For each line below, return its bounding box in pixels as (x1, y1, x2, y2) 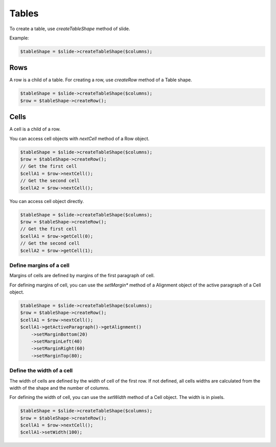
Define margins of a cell (9, 261, 70, 269)
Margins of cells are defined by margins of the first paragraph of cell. (9, 273, 155, 279)
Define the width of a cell (9, 367, 73, 374)
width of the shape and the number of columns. (9, 385, 110, 391)
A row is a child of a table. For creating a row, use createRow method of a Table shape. (9, 77, 192, 83)
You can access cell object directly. (9, 198, 84, 204)
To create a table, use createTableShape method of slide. (9, 26, 130, 32)
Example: (9, 35, 29, 41)
